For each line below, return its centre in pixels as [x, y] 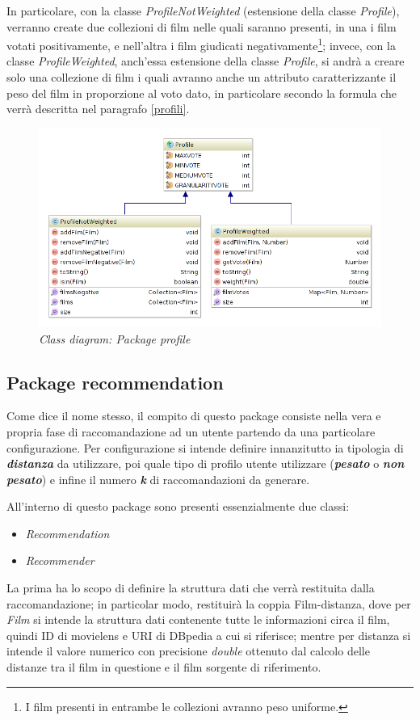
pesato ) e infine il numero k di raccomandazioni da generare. [158, 479]
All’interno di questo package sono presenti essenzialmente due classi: [178, 506]
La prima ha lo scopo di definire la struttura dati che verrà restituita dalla [191, 588]
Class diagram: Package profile [115, 338]
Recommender [60, 560]
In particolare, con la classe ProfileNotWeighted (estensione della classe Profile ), [203, 11]
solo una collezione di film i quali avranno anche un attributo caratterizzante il [202, 77]
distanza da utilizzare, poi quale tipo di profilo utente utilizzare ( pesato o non [206, 463]
